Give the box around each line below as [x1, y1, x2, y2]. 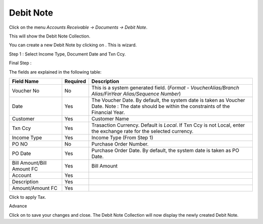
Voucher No [12, 87, 40, 94]
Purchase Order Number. [91, 140, 149, 147]
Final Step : [9, 60, 32, 66]
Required [64, 78, 86, 85]
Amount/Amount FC [12, 185, 58, 191]
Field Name [12, 78, 39, 85]
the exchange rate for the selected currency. [91, 128, 194, 134]
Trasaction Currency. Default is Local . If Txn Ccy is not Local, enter [91, 122, 245, 129]
